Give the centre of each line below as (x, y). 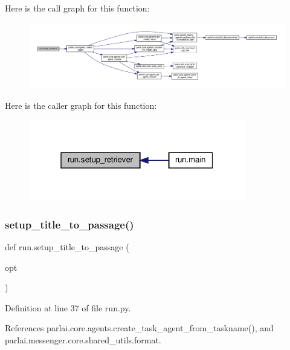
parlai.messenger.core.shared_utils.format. (83, 340)
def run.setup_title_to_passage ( (67, 247)
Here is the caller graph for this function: (81, 105)
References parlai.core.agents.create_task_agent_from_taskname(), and (139, 328)
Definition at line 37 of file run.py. (68, 307)
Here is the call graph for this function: (77, 8)
